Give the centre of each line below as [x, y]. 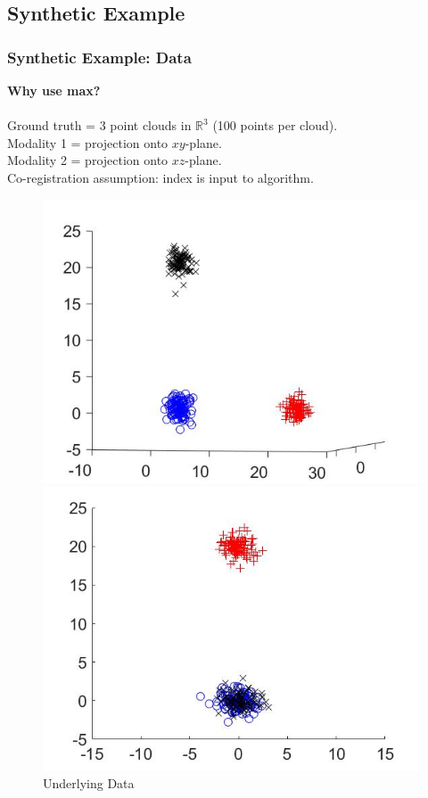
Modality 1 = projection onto [88, 142]
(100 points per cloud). [275, 125]
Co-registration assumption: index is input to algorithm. [160, 177]
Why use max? [54, 90]
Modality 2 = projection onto [88, 160]
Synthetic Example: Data [99, 57]
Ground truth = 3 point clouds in [99, 125]
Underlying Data [89, 782]
